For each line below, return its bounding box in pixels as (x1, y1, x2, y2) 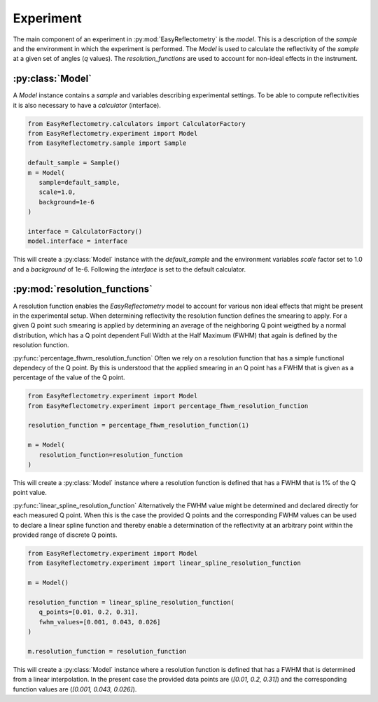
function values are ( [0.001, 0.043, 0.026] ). (13, 685, 137, 693)
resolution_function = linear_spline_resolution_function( (27, 598, 234, 606)
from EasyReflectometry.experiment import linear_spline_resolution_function (27, 559, 301, 567)
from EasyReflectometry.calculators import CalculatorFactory (27, 120, 246, 127)
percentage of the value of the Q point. (13, 373, 125, 381)
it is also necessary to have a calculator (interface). (13, 101, 161, 109)
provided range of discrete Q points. (13, 531, 118, 539)
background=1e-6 (38, 198, 94, 206)
